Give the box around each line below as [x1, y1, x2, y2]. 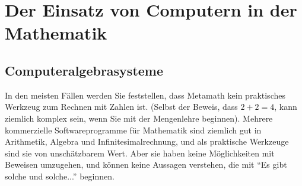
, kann [274, 100, 297, 113]
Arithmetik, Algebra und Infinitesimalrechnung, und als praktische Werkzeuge [5, 135, 289, 148]
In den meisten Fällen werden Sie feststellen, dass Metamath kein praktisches [5, 89, 285, 101]
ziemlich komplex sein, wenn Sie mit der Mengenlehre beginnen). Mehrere [5, 112, 273, 124]
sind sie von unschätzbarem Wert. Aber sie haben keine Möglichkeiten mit [5, 146, 275, 159]
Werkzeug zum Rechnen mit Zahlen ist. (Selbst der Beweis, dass [5, 100, 238, 113]
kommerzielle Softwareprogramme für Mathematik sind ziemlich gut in [5, 123, 262, 136]
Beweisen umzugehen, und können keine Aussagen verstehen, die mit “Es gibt [5, 158, 287, 171]
